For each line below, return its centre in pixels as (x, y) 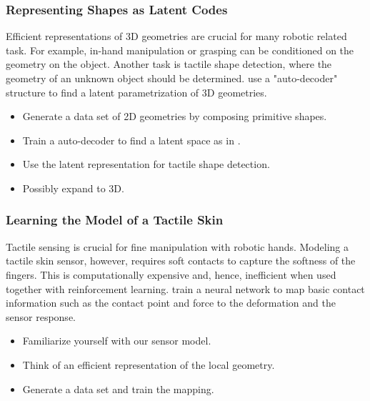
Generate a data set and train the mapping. (118, 388)
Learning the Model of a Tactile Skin (115, 220)
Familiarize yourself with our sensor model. (117, 341)
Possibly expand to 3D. (73, 188)
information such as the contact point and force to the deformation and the (171, 303)
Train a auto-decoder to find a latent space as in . (131, 140)
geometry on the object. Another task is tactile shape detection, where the (169, 64)
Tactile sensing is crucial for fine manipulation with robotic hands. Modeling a (177, 246)
